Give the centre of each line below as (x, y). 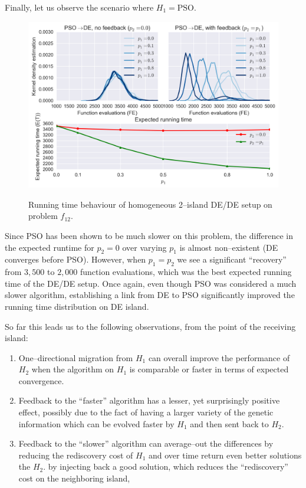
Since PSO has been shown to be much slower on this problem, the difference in (149, 235)
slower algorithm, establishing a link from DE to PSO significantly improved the (150, 295)
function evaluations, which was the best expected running (186, 272)
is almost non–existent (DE (229, 247)
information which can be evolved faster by (96, 423)
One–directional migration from (76, 357)
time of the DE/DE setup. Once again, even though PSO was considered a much (151, 283)
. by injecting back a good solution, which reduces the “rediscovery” (166, 466)
